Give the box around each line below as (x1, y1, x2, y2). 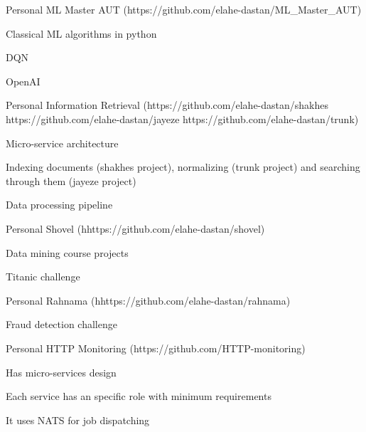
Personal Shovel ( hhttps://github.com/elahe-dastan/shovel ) (6, 221, 265, 236)
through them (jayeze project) (6, 173, 136, 188)
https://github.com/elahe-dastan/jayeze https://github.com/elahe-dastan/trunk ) (6, 111, 359, 126)
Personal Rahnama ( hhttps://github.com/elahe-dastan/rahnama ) (6, 293, 291, 307)
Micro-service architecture (6, 135, 119, 150)
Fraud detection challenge (6, 317, 117, 332)
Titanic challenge (6, 269, 80, 284)
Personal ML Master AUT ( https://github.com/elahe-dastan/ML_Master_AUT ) (6, 2, 362, 16)
